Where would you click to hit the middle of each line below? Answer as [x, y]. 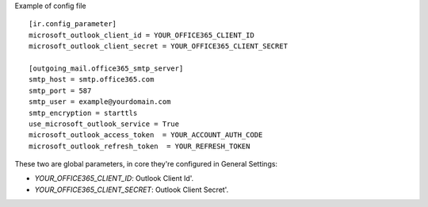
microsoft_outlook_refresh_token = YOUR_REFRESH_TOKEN [139, 146]
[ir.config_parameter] [73, 24]
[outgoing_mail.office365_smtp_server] [106, 68]
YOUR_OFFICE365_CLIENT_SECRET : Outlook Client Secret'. [132, 190]
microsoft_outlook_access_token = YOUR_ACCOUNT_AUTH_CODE [146, 135]
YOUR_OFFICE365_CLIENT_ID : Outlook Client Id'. [114, 178]
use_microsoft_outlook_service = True [104, 124]
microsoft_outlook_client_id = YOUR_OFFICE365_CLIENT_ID [142, 35]
